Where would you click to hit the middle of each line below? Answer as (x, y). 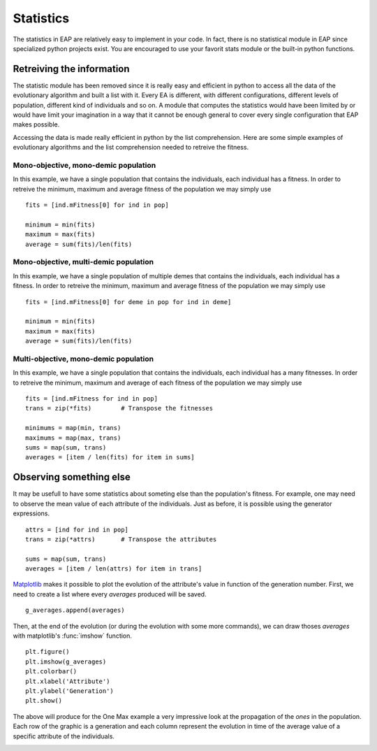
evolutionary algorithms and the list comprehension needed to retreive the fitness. (131, 148)
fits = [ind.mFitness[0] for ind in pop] (97, 205)
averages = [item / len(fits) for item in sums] (110, 457)
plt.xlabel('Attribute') (68, 681)
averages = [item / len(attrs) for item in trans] (114, 569)
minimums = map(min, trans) (73, 428)
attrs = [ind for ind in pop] (77, 529)
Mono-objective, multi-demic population (83, 262)
